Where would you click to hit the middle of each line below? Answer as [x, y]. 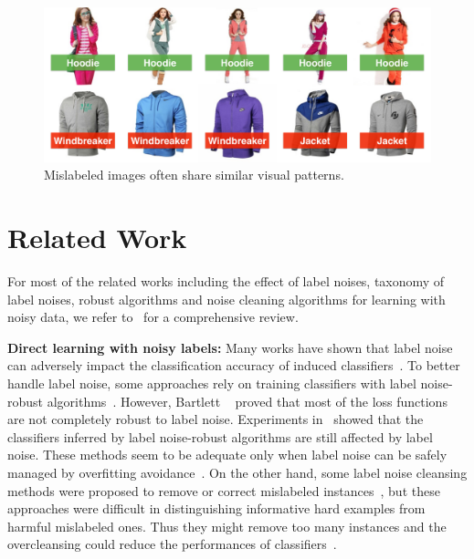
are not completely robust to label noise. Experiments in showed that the [216, 419]
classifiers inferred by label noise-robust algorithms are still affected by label [220, 436]
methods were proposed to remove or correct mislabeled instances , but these [224, 490]
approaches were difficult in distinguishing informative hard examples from [216, 508]
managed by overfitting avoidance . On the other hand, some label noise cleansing [237, 473]
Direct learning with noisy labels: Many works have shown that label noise [230, 347]
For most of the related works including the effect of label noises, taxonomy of [226, 281]
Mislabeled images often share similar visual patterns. [194, 175]
